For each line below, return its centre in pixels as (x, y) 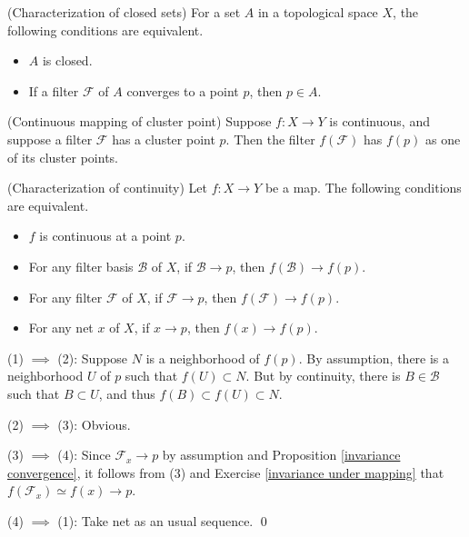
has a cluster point (164, 139)
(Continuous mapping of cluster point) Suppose (140, 121)
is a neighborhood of (203, 358)
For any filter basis (81, 266)
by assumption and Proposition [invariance (281, 455)
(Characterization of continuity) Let (108, 188)
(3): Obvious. (94, 424)
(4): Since (84, 455)
